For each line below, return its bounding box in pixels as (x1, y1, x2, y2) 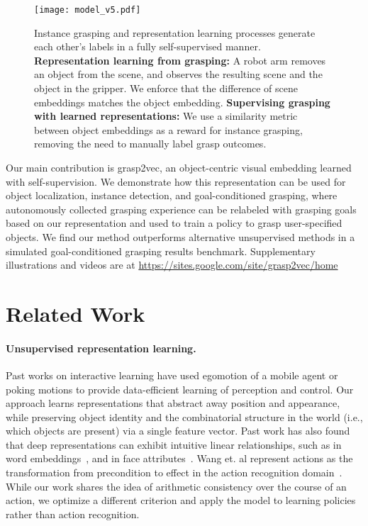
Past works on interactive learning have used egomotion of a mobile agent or (6, 367, 338, 382)
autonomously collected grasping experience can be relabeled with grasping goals (6, 201, 357, 216)
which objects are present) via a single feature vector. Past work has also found (6, 423, 350, 438)
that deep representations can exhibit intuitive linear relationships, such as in (6, 437, 342, 452)
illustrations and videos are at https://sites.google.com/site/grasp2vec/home (6, 257, 338, 272)
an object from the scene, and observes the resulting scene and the (34, 67, 323, 82)
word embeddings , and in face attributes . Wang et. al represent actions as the (6, 451, 353, 466)
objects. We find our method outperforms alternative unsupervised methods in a (6, 229, 355, 244)
